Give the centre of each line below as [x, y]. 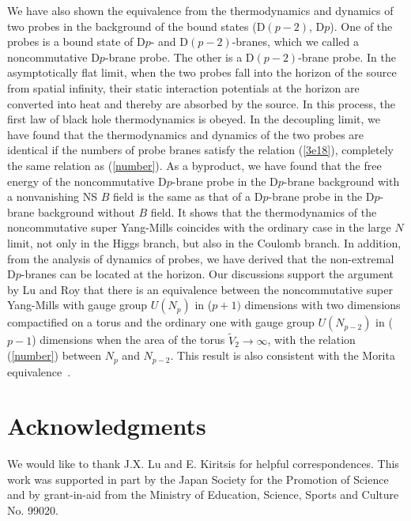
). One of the [361, 26]
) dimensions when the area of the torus [128, 340]
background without [86, 211]
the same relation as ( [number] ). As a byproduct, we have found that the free [194, 165]
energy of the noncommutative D [87, 181]
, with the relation [311, 340]
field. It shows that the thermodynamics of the [264, 211]
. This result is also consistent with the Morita [283, 355]
